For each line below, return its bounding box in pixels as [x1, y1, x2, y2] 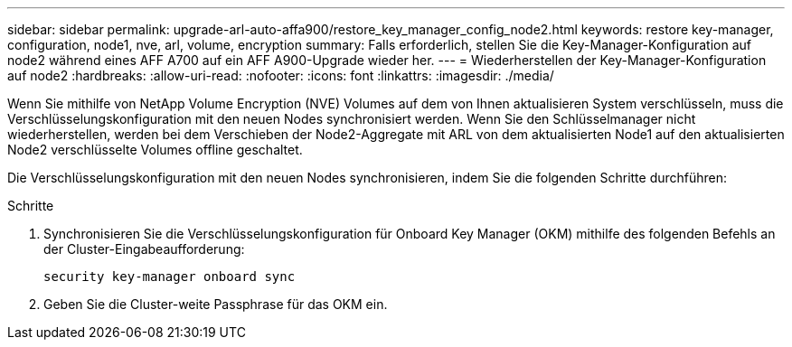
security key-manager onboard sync [43, 269, 296, 284]
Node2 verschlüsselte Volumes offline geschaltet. [7, 142, 303, 157]
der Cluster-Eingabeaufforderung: [43, 241, 245, 257]
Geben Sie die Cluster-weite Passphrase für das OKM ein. [43, 296, 388, 312]
